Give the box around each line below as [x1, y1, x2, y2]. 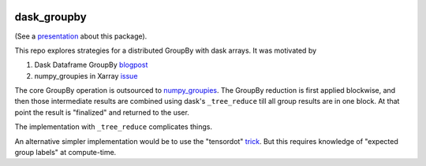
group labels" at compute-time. [14, 148, 117, 157]
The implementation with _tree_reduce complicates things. [14, 122, 213, 131]
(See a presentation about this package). [14, 31, 148, 41]
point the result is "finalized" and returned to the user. [14, 107, 189, 117]
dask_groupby [14, 10, 87, 24]
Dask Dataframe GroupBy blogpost [34, 60, 148, 70]
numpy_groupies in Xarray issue [34, 71, 138, 80]
